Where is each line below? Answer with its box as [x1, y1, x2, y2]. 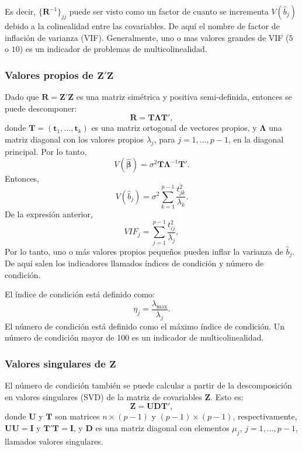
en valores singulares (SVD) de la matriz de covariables [5, 390, 202, 403]
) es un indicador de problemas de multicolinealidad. [19, 43, 207, 55]
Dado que [5, 91, 39, 102]
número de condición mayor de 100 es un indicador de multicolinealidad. [5, 331, 264, 344]
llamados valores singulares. [5, 435, 103, 447]
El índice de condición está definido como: [5, 288, 155, 300]
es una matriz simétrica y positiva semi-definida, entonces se [76, 91, 292, 102]
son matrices [55, 410, 100, 422]
